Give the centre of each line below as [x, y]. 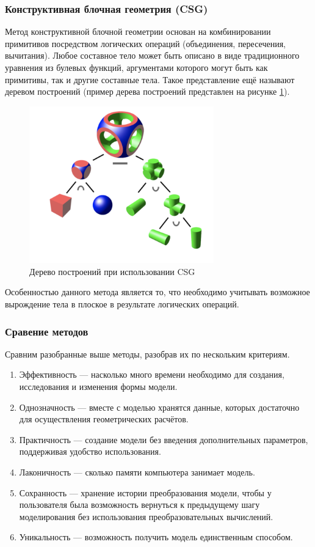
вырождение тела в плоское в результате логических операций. [122, 304]
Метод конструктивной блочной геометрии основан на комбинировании [138, 31]
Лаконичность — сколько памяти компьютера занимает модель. [137, 472]
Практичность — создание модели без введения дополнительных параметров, [164, 439]
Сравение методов [47, 331]
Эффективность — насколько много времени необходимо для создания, [152, 374]
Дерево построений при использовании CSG [112, 271]
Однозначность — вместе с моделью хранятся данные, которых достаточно [159, 407]
